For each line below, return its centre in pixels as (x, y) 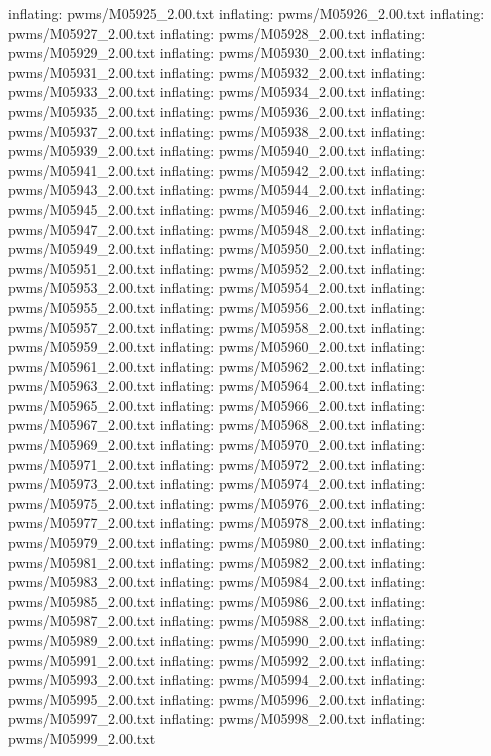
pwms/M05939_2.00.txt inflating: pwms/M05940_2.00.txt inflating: (217, 150)
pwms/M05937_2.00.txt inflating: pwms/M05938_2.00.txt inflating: (217, 130)
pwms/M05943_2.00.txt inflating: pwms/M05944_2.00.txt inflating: (217, 189)
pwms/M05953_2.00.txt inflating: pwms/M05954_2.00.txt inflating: (217, 287)
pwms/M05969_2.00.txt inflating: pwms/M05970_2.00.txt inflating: (217, 444)
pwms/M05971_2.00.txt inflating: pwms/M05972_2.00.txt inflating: (217, 463)
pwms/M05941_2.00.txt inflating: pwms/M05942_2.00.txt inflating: (217, 169)
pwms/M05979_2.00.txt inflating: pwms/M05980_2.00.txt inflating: (217, 542)
